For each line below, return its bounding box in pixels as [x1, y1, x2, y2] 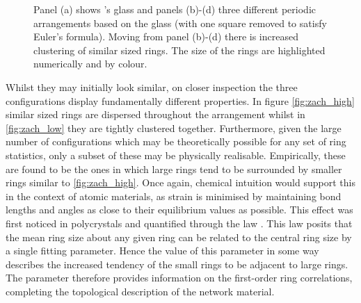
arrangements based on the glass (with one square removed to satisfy [33, 15, 327, 30]
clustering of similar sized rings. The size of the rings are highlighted [33, 42, 326, 57]
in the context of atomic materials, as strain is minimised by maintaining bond [6, 188, 342, 203]
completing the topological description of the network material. [6, 284, 275, 298]
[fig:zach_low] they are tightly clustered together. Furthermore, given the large [6, 120, 342, 135]
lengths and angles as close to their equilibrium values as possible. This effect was [6, 202, 353, 217]
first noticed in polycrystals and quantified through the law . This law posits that [6, 215, 353, 230]
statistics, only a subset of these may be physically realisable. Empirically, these [6, 147, 346, 162]
